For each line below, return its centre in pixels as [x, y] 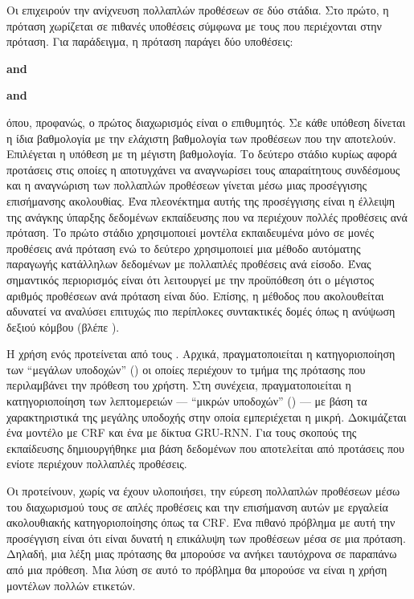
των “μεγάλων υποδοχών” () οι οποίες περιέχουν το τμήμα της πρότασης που [186, 369]
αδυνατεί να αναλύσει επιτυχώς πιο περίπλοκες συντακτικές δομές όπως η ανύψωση [201, 311]
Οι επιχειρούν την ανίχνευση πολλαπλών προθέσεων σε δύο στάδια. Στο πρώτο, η [198, 10]
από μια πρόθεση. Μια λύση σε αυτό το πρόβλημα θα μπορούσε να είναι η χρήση [197, 569]
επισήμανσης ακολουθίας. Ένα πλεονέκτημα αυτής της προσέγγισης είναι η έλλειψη [201, 200]
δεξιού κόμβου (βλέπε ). [63, 326]
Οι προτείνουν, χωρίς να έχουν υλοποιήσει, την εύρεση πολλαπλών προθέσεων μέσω [203, 491]
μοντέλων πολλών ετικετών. [71, 585]
